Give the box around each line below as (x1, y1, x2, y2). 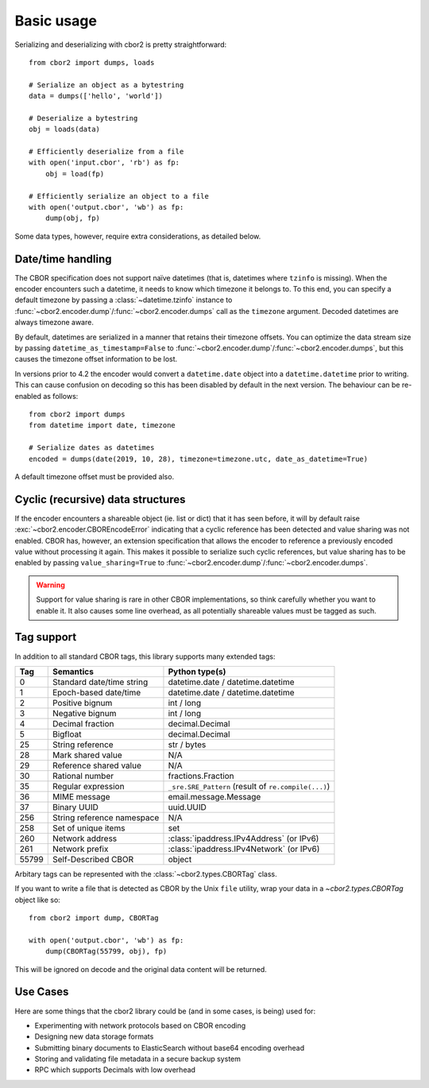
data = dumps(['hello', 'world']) (29, 91, 163, 101)
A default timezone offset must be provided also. (14, 471, 175, 481)
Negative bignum (52, 707, 117, 718)
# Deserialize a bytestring (29, 114, 138, 122)
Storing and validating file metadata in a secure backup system (34, 1054, 242, 1064)
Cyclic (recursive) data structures (14, 493, 186, 506)
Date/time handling (14, 252, 112, 265)
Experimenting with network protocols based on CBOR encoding (34, 1020, 246, 1030)
